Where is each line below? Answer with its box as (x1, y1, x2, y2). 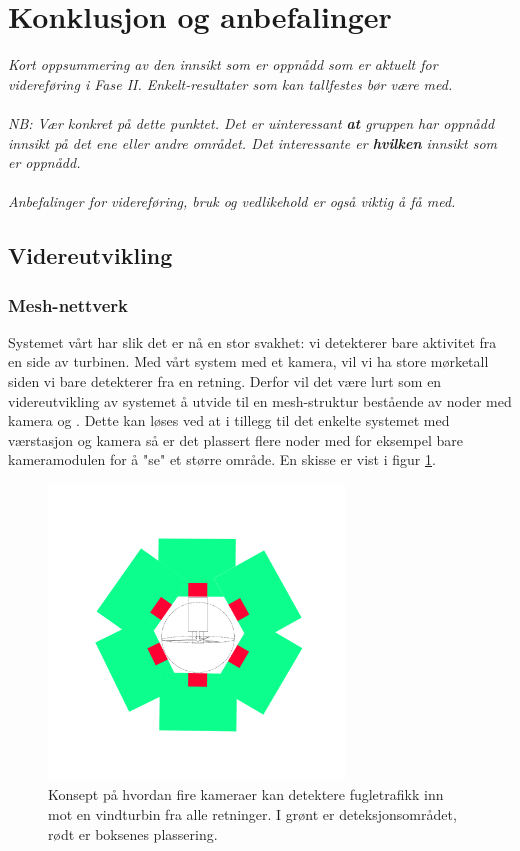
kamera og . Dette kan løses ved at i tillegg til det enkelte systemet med (8, 410, 450, 431)
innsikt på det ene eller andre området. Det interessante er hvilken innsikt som (8, 132, 498, 153)
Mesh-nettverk (8, 292, 129, 317)
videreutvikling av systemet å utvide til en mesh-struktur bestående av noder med (8, 390, 512, 411)
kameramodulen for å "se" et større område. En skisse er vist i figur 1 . (8, 449, 436, 470)
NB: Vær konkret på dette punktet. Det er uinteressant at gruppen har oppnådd (8, 112, 495, 133)
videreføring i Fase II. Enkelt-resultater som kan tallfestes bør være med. (8, 73, 453, 94)
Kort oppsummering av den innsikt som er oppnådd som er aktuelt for (8, 54, 438, 75)
